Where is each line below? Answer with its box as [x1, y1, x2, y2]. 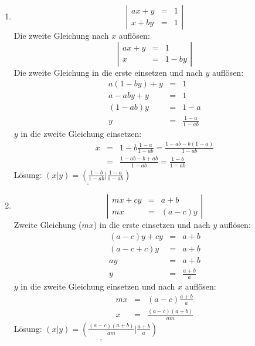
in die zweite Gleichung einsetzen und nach [21, 280, 175, 292]
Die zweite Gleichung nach [13, 29, 109, 41]
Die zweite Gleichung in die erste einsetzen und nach [13, 66, 203, 78]
